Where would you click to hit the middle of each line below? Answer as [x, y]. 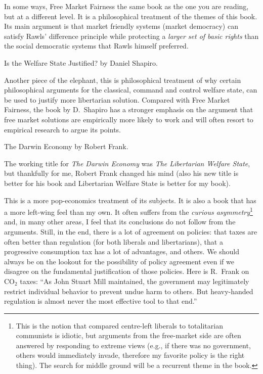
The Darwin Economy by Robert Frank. [66, 146]
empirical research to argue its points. [62, 129]
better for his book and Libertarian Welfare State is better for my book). [117, 183]
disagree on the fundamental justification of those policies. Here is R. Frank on [127, 271]
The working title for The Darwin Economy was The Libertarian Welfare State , [127, 163]
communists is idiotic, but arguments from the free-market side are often [128, 335]
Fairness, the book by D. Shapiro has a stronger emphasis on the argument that [129, 109]
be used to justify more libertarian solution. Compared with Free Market [117, 99]
